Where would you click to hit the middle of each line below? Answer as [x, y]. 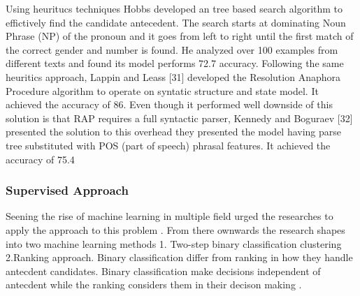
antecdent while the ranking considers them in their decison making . [154, 284]
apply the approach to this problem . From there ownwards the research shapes [175, 229]
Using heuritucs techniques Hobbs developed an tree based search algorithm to [174, 8]
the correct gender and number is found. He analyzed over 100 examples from [172, 49]
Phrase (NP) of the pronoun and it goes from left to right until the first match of [180, 36]
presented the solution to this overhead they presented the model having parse [174, 132]
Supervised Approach [67, 190]
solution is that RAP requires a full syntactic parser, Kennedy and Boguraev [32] [179, 118]
